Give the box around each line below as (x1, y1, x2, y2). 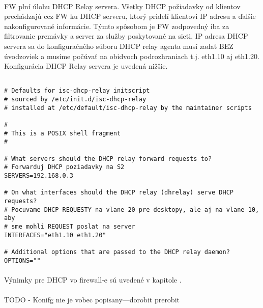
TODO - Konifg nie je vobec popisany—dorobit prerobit (4, 294, 180, 304)
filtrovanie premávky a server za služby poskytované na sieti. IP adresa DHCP (4, 31, 248, 41)
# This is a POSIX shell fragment (4, 129, 121, 137)
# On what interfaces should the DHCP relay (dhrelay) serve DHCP (4, 189, 234, 197)
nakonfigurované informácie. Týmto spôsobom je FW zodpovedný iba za (4, 20, 229, 31)
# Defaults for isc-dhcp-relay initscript (4, 87, 150, 95)
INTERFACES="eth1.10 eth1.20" (4, 231, 106, 239)
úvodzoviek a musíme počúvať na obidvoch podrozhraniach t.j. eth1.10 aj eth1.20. (4, 50, 259, 61)
